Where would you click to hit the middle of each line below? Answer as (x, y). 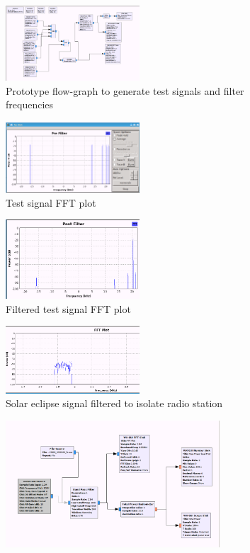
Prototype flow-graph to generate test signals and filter (125, 90)
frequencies (30, 104)
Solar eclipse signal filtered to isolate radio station (114, 403)
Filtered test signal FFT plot (68, 308)
